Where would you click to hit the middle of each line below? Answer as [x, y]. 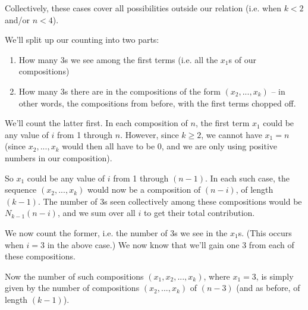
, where [217, 276]
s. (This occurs [265, 232]
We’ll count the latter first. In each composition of [96, 123]
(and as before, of [268, 288]
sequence [21, 190]
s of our [242, 59]
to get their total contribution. [199, 213]
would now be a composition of [144, 190]
